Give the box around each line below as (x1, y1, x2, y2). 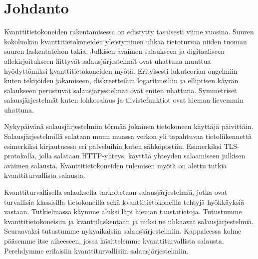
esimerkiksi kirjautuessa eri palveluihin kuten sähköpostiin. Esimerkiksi (4, 140, 222, 151)
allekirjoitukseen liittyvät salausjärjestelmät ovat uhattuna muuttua (4, 55, 211, 66)
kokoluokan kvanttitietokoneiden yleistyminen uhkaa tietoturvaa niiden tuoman (4, 36, 247, 46)
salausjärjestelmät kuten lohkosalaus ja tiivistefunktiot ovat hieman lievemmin (4, 95, 244, 105)
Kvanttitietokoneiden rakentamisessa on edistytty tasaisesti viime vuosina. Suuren (4, 26, 254, 37)
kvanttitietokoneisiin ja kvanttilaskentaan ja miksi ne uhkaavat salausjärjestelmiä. (4, 216, 254, 226)
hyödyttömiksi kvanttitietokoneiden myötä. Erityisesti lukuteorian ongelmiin (4, 65, 238, 76)
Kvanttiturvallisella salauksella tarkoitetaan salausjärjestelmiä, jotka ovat (4, 187, 228, 197)
